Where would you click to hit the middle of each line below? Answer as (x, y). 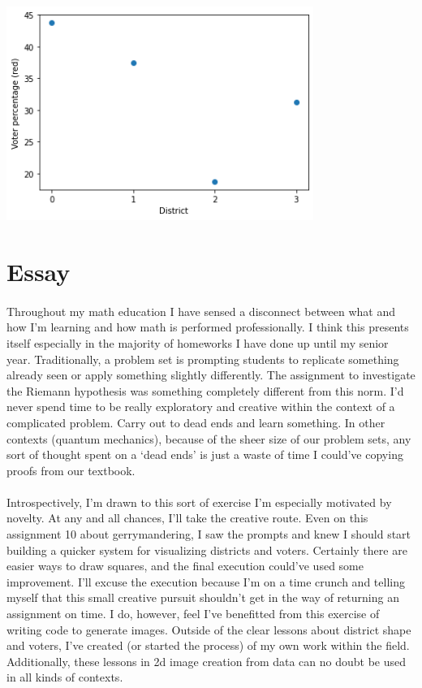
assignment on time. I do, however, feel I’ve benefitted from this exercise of (193, 614)
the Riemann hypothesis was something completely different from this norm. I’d (205, 390)
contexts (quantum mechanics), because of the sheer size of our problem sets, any (209, 438)
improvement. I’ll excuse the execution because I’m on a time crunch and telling (206, 581)
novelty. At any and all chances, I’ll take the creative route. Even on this (187, 518)
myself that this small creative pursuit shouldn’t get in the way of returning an (203, 597)
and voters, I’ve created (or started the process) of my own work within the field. (208, 645)
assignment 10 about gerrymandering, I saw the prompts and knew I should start (209, 534)
